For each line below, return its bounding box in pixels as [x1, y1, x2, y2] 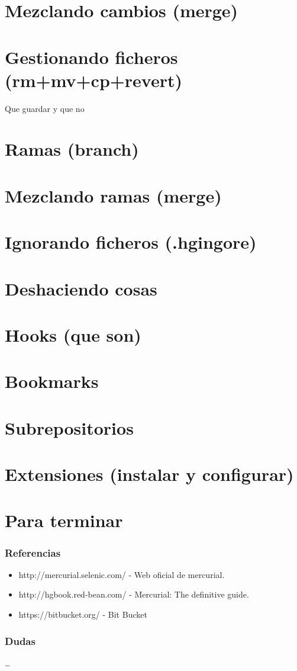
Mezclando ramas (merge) [5, 183, 222, 207]
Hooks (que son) [5, 322, 141, 346]
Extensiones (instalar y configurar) [5, 462, 294, 486]
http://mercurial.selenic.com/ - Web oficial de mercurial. [18, 568, 225, 580]
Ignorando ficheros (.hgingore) [5, 230, 257, 254]
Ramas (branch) [5, 137, 139, 161]
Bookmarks [5, 369, 99, 393]
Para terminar [5, 508, 123, 532]
